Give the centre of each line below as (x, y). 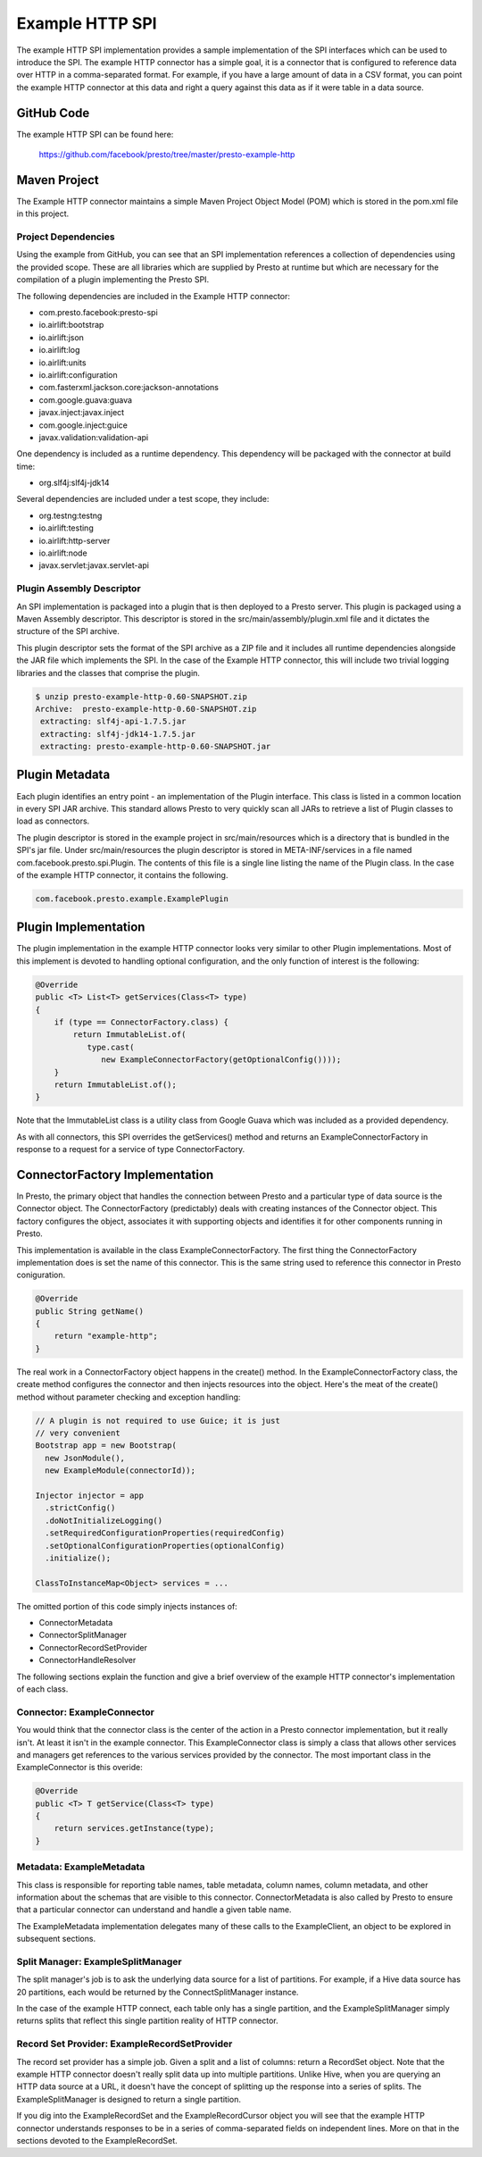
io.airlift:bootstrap (71, 325)
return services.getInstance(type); (134, 1828)
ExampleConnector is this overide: (79, 1768)
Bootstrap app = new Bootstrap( (106, 1446)
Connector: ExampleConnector (86, 1712)
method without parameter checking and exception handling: (129, 1397)
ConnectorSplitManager (83, 1635)
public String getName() (90, 1311)
